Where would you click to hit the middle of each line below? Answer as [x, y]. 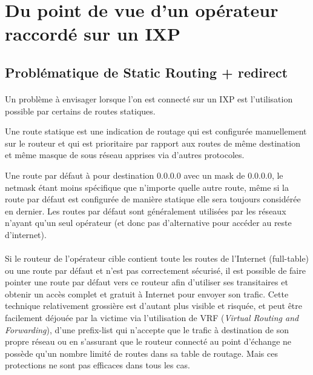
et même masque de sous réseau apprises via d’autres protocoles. [125, 155]
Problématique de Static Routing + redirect [147, 72]
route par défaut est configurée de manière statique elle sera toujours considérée [153, 199]
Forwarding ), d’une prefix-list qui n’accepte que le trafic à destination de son [147, 329]
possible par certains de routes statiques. [80, 111]
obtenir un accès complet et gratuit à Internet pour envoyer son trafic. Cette [147, 294]
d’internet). [26, 234]
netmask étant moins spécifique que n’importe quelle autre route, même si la [147, 187]
